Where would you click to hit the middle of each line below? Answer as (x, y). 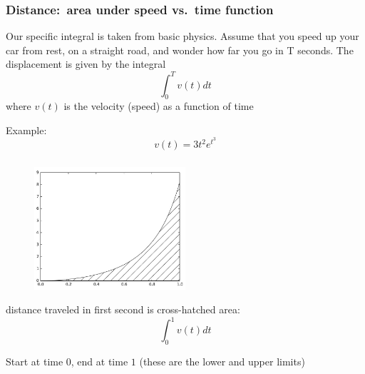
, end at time (99, 362)
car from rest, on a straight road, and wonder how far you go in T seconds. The (180, 50)
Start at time (35, 362)
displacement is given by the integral (86, 64)
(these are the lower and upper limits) (222, 362)
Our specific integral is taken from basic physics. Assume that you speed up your (182, 36)
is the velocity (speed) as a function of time (159, 106)
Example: (26, 130)
